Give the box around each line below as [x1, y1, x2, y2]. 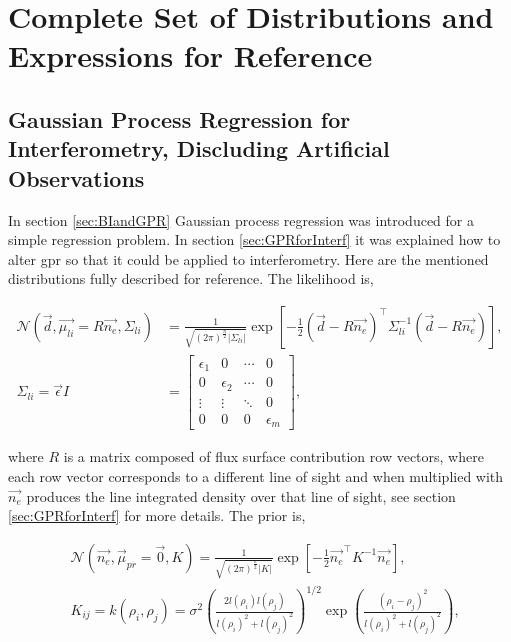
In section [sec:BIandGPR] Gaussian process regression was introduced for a [8, 209, 474, 230]
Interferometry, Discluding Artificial [8, 133, 390, 164]
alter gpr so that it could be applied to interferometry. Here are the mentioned [8, 248, 489, 269]
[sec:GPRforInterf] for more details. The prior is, [8, 505, 306, 526]
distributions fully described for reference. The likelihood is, [8, 268, 374, 289]
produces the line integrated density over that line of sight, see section [26, 485, 456, 506]
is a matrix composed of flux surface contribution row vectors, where [63, 446, 484, 467]
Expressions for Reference [8, 35, 373, 76]
